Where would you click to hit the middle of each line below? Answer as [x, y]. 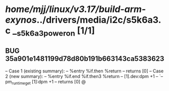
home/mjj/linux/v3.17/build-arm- [76, 9]
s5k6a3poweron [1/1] [56, 32]
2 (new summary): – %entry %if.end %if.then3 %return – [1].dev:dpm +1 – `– [84, 76]
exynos [21, 20]
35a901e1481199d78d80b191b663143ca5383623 [85, 59]
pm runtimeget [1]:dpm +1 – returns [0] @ [46, 82]
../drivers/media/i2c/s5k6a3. [99, 20]
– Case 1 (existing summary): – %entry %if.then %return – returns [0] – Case [84, 71]
